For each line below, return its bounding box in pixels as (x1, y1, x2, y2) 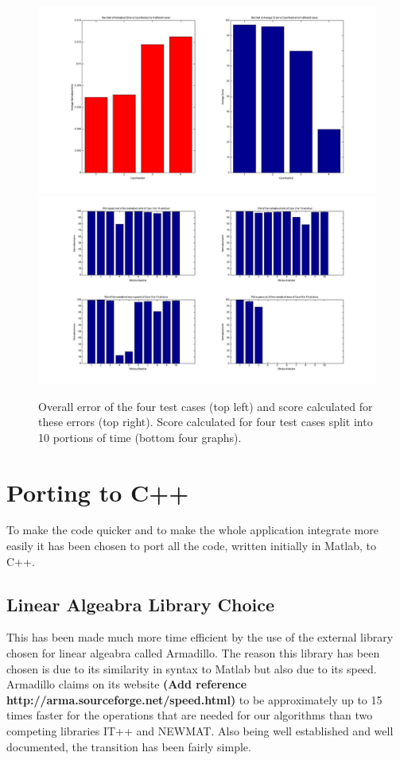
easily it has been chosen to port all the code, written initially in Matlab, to (6, 537, 377, 554)
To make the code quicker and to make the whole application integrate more (6, 522, 379, 538)
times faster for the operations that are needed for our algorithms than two (6, 707, 373, 723)
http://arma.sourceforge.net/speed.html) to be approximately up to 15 (6, 691, 383, 708)
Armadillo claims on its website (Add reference (6, 676, 247, 692)
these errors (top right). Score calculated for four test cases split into (38, 413, 373, 430)
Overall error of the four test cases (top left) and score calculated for (38, 397, 373, 414)
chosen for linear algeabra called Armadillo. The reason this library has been (6, 645, 380, 661)
